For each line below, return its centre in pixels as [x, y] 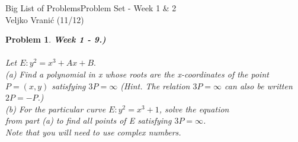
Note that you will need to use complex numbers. [93, 132]
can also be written [259, 85]
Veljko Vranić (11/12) [45, 19]
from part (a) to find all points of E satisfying [89, 120]
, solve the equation [194, 109]
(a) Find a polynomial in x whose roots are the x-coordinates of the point [137, 74]
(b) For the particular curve [56, 109]
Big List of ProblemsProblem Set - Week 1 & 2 [91, 8]
